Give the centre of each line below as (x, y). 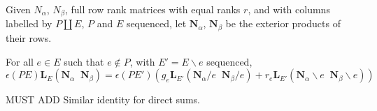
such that (84, 61)
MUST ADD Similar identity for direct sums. (103, 99)
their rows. (29, 37)
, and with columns (289, 9)
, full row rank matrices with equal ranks (153, 9)
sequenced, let (156, 23)
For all (20, 61)
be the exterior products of (283, 23)
